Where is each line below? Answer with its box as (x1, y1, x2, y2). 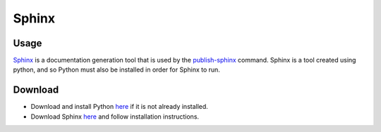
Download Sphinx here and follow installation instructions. (30, 112, 200, 121)
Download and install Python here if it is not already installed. (30, 103, 208, 111)
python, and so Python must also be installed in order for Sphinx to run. (13, 65, 220, 74)
